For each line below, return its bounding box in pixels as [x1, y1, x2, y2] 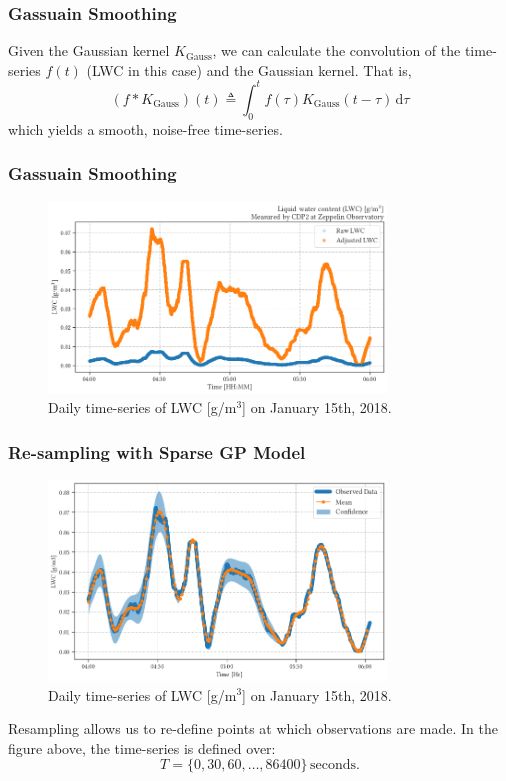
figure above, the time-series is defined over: [8, 737, 276, 758]
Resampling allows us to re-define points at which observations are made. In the [8, 718, 498, 739]
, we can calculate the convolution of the [212, 40, 461, 61]
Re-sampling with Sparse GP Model [8, 439, 306, 464]
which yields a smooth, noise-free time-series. [8, 118, 283, 139]
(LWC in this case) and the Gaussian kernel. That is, [86, 59, 412, 80]
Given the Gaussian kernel [8, 40, 170, 61]
